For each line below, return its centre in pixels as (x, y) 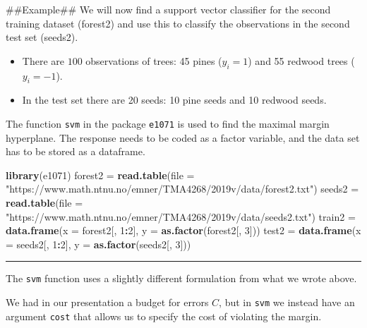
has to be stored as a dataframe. (76, 151)
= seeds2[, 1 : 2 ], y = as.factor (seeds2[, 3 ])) (98, 244)
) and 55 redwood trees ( (301, 60)
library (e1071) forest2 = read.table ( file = (100, 175)
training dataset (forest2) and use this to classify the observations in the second (178, 23)
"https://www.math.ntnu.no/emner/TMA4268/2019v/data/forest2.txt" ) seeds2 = (182, 189)
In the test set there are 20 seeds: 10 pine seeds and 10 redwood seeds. (174, 100)
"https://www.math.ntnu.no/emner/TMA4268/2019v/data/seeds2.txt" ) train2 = (181, 216)
